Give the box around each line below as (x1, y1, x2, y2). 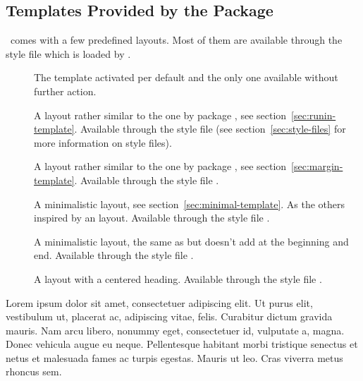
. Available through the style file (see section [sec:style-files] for (74, 121, 346, 136)
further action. (34, 83, 97, 98)
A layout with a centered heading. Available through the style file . (34, 271, 322, 286)
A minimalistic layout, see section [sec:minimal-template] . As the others (34, 196, 345, 211)
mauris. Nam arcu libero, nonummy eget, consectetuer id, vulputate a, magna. (6, 322, 345, 337)
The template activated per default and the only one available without (34, 70, 338, 85)
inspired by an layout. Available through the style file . (34, 210, 270, 225)
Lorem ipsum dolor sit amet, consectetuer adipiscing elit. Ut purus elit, (6, 295, 313, 310)
